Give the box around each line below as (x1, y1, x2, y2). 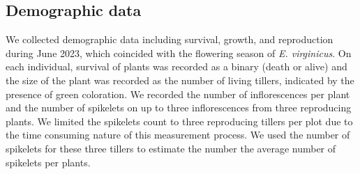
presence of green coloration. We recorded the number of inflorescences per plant (6, 86, 350, 101)
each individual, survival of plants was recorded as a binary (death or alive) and (6, 59, 347, 74)
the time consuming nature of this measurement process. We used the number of (6, 127, 350, 142)
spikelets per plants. (6, 155, 91, 169)
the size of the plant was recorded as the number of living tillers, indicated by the (6, 72, 354, 87)
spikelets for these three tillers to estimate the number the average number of (6, 141, 336, 155)
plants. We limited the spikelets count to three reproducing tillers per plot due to (6, 113, 353, 128)
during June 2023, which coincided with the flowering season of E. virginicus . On (6, 45, 352, 60)
